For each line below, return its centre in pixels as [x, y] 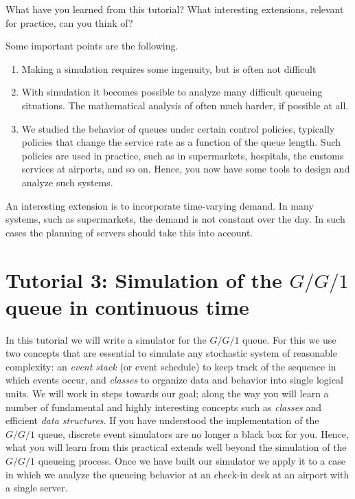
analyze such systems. [67, 182]
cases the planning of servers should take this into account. [129, 232]
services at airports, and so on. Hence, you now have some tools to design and [186, 169]
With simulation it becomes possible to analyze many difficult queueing [172, 92]
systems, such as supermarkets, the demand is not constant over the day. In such [175, 219]
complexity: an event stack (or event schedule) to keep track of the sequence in [171, 366]
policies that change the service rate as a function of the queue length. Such [181, 142]
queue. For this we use [289, 339]
